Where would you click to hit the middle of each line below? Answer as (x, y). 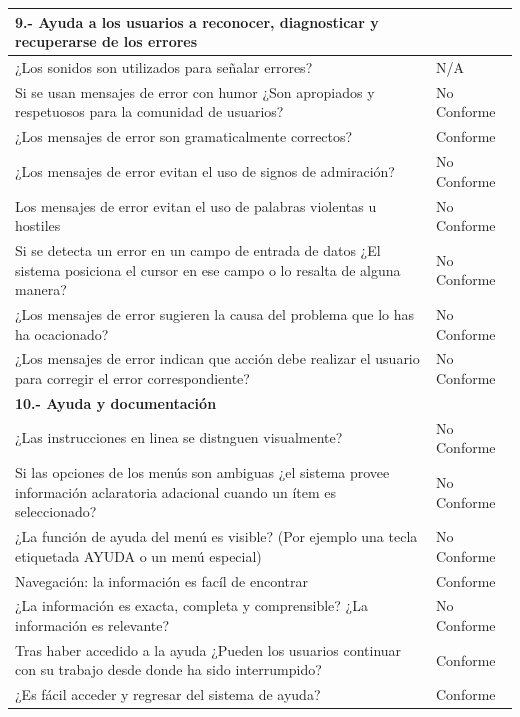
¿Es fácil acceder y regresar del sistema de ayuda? (168, 694)
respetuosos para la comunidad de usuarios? (149, 111)
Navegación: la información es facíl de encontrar (162, 580)
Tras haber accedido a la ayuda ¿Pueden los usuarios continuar (208, 649)
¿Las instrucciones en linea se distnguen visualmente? (179, 437)
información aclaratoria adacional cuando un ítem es (176, 491)
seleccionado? (56, 511)
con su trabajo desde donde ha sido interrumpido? (168, 669)
